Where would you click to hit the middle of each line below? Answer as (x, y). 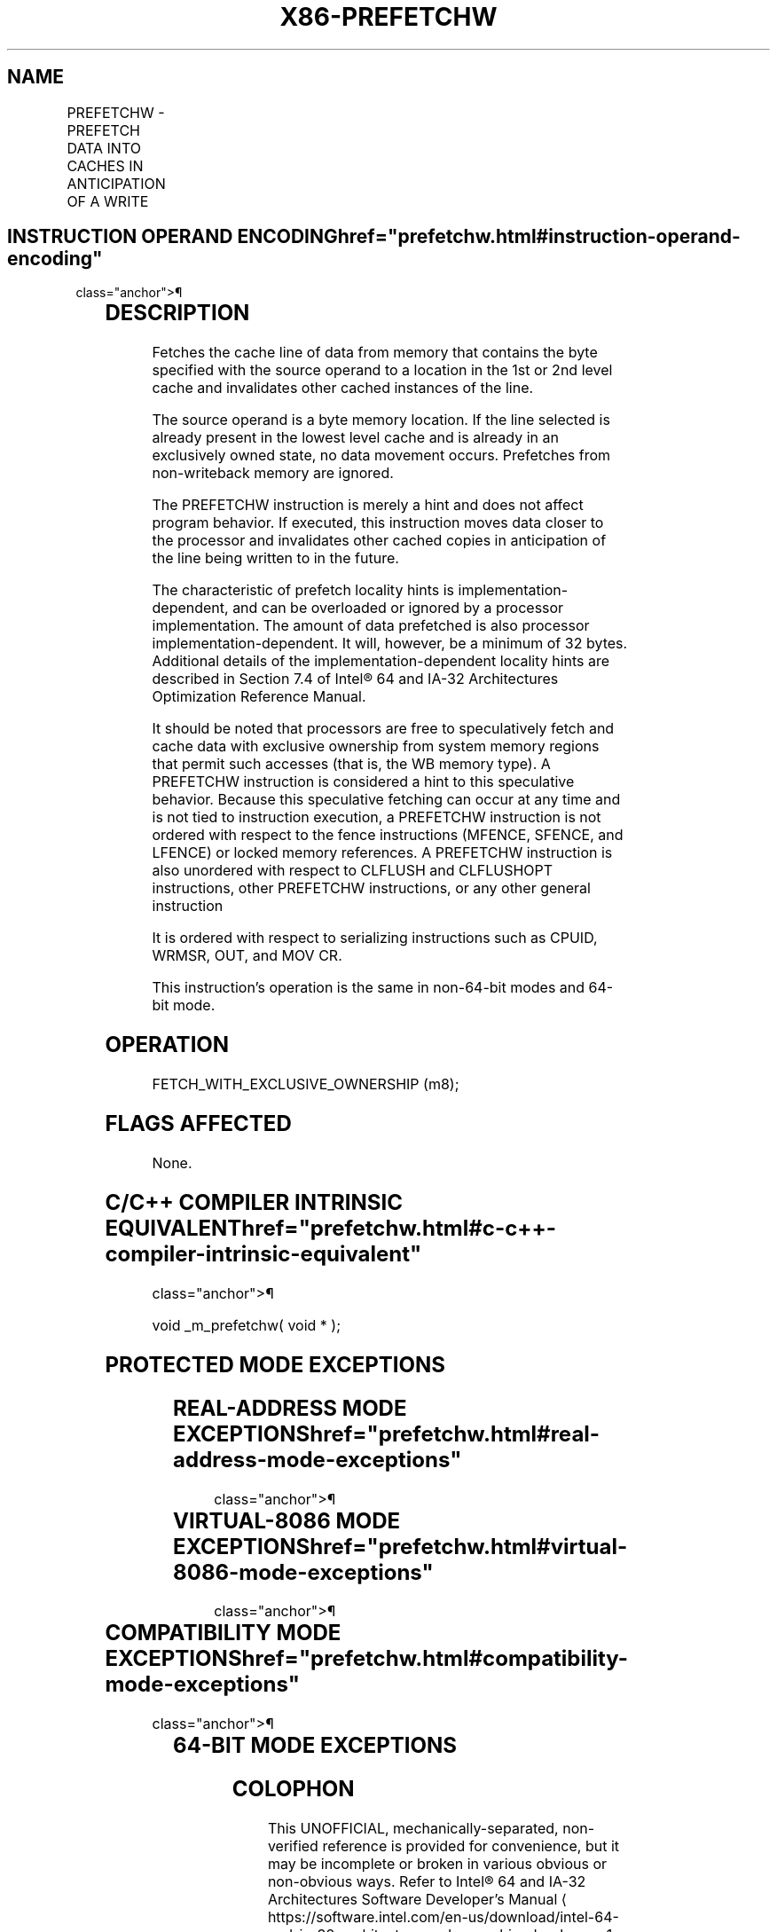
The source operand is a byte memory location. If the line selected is (381, 420)
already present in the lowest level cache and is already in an (355, 438)
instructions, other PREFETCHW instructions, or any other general (371, 888)
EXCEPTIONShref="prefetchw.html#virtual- (400, 1546)
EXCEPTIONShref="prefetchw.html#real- (387, 1433)
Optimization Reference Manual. (259, 697)
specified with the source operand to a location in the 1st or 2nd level (382, 370)
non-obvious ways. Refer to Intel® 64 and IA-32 (427, 1882)
